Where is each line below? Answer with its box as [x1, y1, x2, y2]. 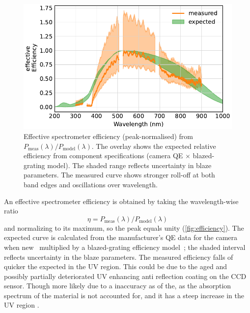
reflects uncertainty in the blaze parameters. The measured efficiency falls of [4, 251, 233, 262]
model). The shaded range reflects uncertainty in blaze [47, 160, 212, 170]
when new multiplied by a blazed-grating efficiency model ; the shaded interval [4, 242, 246, 252]
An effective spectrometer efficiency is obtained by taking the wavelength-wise [4, 196, 239, 206]
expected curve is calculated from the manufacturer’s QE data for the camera [4, 232, 238, 243]
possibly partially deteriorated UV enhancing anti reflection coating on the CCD [4, 271, 247, 281]
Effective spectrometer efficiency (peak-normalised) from [24, 131, 194, 141]
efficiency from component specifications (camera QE [24, 150, 183, 161]
